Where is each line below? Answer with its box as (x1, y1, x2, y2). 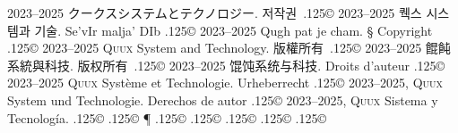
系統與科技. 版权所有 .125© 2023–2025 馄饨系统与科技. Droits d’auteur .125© (7, 55, 445, 74)
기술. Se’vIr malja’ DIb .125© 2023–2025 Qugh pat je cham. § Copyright (34, 21, 433, 39)
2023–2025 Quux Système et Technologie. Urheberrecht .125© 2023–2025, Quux (7, 73, 444, 92)
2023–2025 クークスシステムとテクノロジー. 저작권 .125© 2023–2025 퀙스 (7, 4, 422, 21)
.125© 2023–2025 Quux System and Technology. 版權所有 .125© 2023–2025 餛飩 (7, 38, 451, 57)
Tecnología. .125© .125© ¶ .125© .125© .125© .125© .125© (7, 108, 327, 127)
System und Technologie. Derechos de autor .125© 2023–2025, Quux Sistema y (7, 90, 438, 109)
